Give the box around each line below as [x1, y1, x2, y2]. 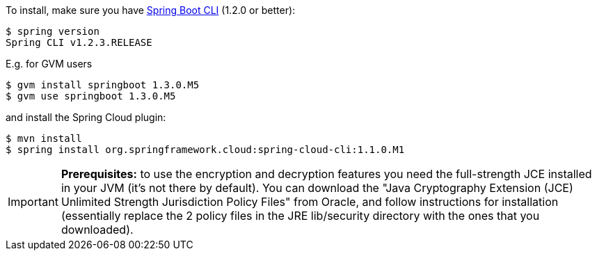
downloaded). [61, 223, 134, 237]
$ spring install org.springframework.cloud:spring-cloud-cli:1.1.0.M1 [6, 144, 405, 155]
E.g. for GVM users [6, 58, 93, 70]
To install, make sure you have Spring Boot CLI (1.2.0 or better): [6, 4, 296, 16]
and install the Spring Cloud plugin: [6, 111, 166, 123]
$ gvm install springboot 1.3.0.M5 [6, 79, 200, 90]
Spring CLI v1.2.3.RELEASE [6, 37, 152, 48]
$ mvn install [6, 133, 82, 144]
